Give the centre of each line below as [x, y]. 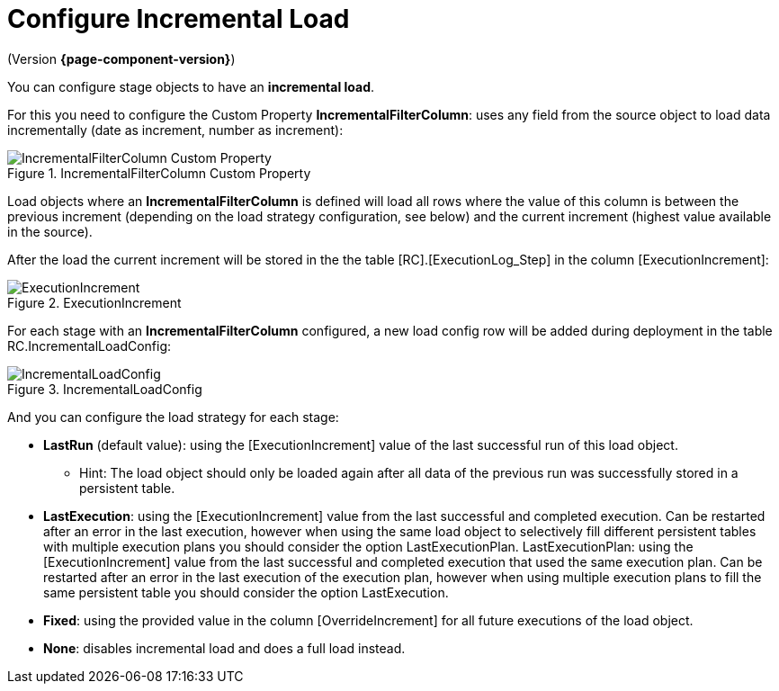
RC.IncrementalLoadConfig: [90, 345]
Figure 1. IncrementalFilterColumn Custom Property [159, 173]
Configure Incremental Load [179, 19]
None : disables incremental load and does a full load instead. [224, 648]
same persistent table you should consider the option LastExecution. [246, 592]
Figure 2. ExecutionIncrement [94, 302]
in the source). [50, 231]
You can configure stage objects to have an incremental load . [191, 86]
